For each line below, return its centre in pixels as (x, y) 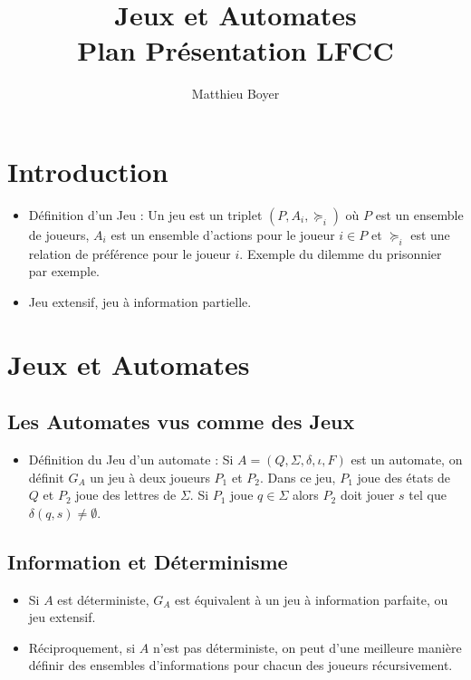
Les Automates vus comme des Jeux (181, 421)
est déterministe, (103, 599)
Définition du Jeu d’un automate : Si (131, 459)
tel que (428, 495)
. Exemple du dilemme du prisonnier (341, 253)
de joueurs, (59, 234)
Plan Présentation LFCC (235, 50)
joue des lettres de (126, 495)
